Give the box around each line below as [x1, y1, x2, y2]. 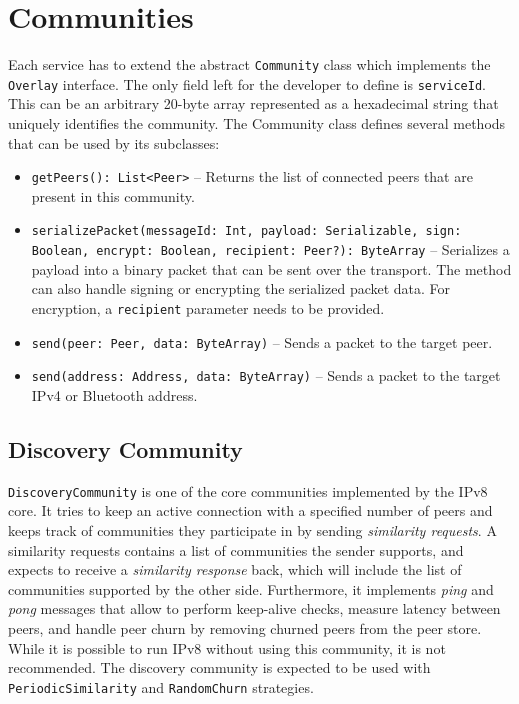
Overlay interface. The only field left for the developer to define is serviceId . [8, 73, 486, 94]
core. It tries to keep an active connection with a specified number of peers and [8, 500, 493, 521]
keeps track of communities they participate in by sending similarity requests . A [8, 519, 497, 540]
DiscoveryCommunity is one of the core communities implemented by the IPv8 [8, 480, 488, 501]
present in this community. [31, 185, 195, 206]
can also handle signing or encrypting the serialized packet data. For [31, 278, 451, 299]
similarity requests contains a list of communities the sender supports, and [8, 539, 464, 560]
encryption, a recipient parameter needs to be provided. [31, 297, 385, 318]
